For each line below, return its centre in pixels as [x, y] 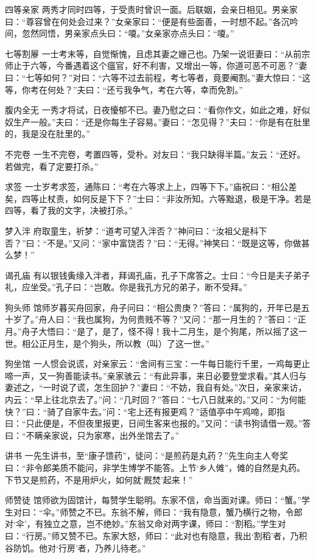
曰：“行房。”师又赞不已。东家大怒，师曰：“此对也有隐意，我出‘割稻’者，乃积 [156, 535]
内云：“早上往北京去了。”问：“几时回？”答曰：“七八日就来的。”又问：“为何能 [156, 399]
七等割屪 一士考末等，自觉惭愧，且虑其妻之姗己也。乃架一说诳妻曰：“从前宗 [158, 53]
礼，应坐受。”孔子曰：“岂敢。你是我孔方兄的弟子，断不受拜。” [126, 287]
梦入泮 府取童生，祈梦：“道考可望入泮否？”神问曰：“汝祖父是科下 [136, 230]
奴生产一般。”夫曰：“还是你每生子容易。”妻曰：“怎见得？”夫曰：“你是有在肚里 [158, 121]
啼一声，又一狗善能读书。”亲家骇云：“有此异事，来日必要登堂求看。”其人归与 [156, 375]
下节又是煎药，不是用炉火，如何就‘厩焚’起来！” [99, 479]
